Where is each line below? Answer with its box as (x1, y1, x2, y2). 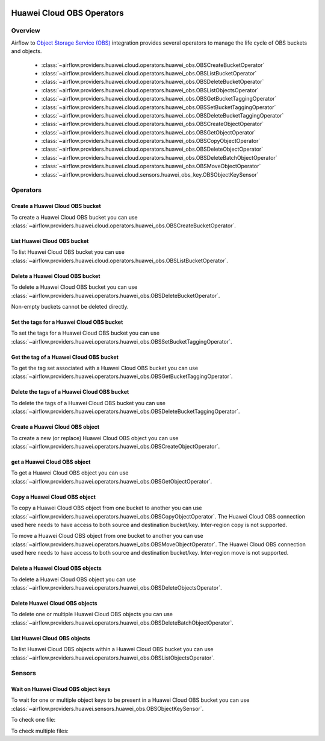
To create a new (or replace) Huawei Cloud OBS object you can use (11, 434, 179, 441)
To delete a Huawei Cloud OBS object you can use (11, 576, 137, 583)
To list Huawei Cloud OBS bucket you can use (11, 248, 125, 256)
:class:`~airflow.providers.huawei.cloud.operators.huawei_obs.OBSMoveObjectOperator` (41, 163, 261, 170)
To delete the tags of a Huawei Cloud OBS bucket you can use (11, 399, 166, 406)
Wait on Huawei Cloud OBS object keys (11, 686, 111, 693)
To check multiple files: (11, 727, 69, 734)
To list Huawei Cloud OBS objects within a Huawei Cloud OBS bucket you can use (11, 646, 214, 653)
